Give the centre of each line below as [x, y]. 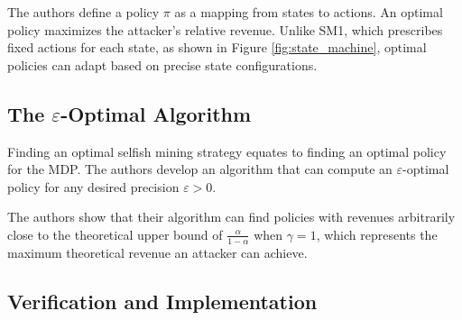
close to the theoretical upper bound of [115, 234]
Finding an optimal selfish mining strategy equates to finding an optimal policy [227, 151]
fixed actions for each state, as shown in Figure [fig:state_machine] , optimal [217, 47]
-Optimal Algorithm [156, 113]
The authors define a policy [83, 12]
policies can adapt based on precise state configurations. [162, 64]
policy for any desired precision [93, 186]
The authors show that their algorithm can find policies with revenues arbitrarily [231, 217]
